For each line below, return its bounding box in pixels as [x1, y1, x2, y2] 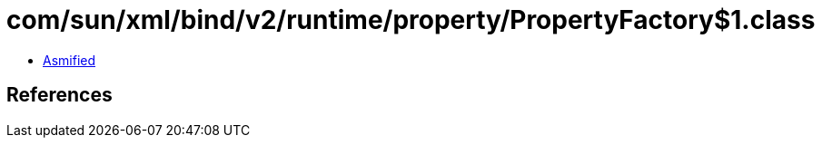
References [6, 83, 113, 107]
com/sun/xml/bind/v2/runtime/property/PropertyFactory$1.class [6, 5, 816, 35]
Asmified [43, 52, 96, 68]
